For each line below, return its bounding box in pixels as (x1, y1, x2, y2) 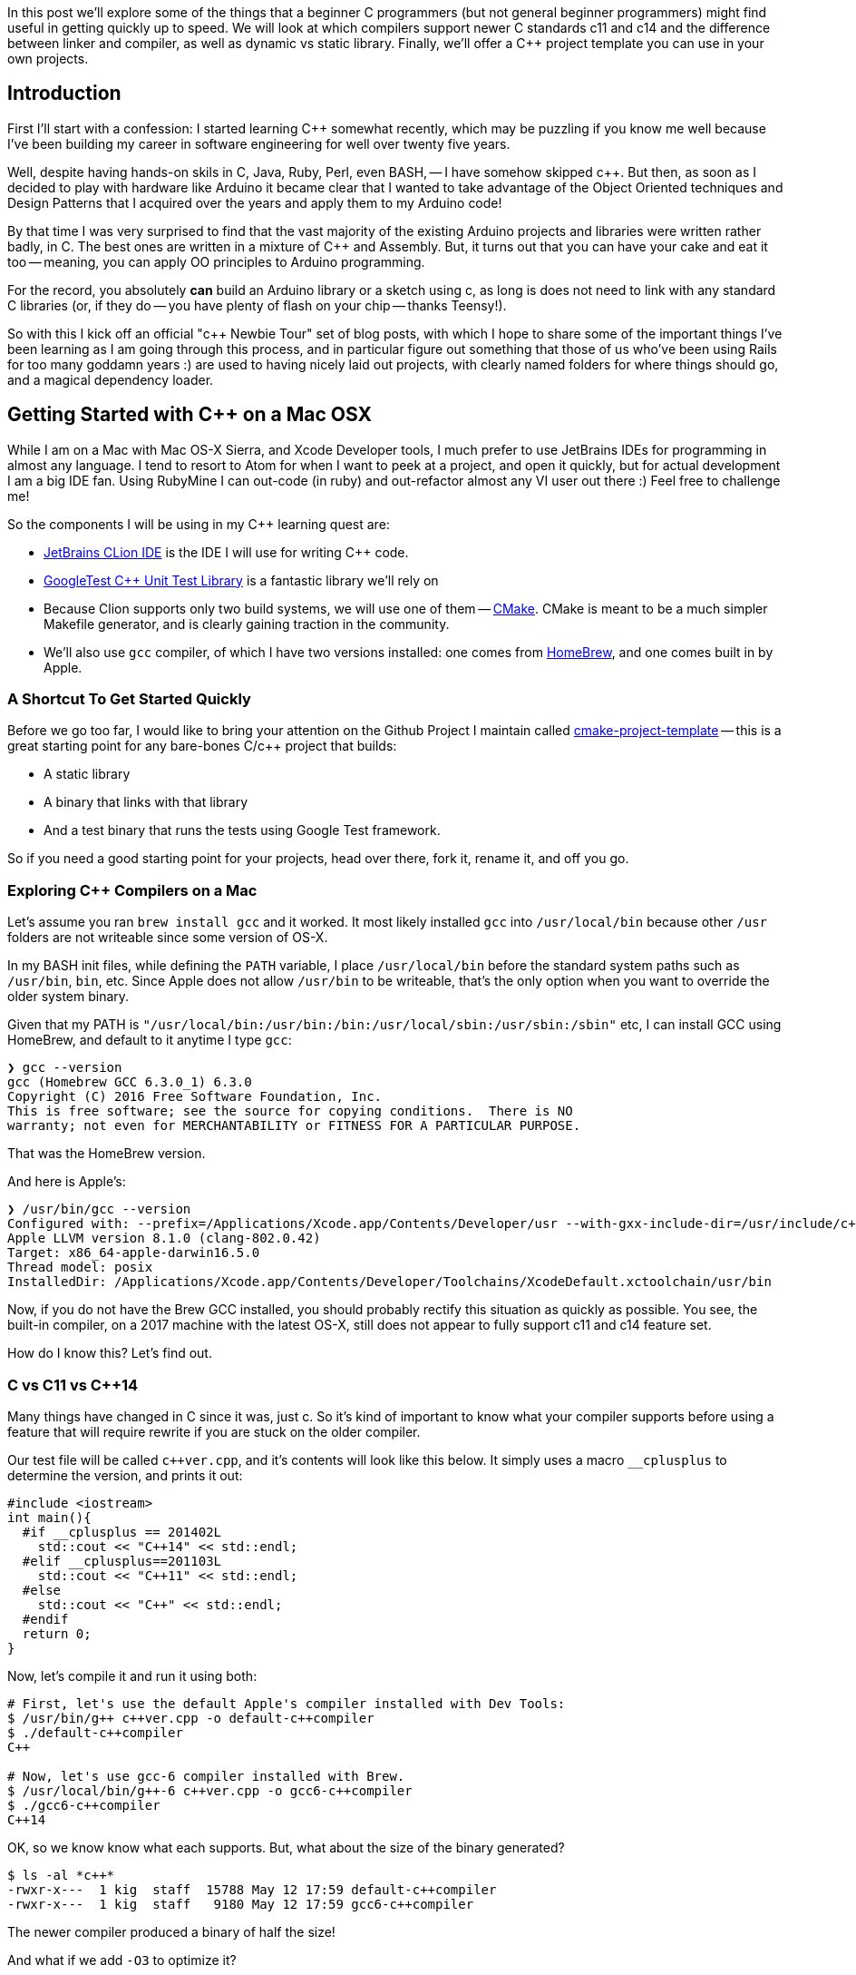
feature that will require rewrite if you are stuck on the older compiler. (7, 1423, 421, 1439)
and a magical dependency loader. (7, 371, 214, 388)
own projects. (7, 51, 89, 66)
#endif (22, 1611, 69, 1626)
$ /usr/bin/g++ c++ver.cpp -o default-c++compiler (7, 1710, 374, 1725)
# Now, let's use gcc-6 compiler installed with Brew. (7, 1768, 405, 1783)
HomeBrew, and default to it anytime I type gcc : (7, 1032, 292, 1048)
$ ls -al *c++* (7, 1867, 115, 1882)
